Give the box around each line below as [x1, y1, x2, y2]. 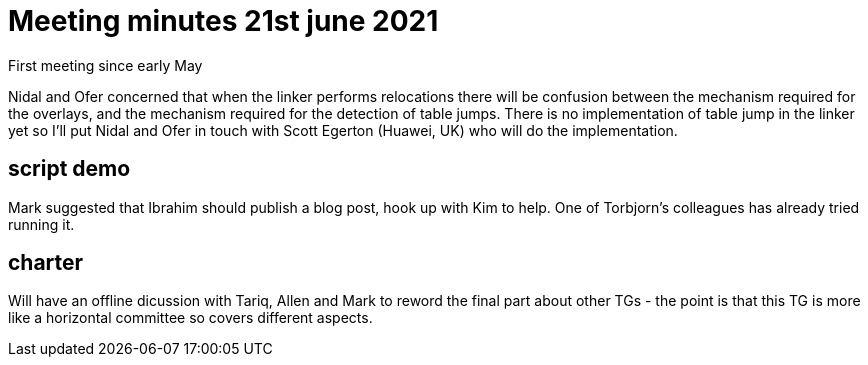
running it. [8, 215, 75, 233]
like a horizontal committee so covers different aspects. [8, 309, 373, 327]
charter [8, 250, 84, 276]
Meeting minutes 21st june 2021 [8, 4, 439, 38]
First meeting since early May [8, 56, 203, 74]
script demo [8, 156, 131, 182]
